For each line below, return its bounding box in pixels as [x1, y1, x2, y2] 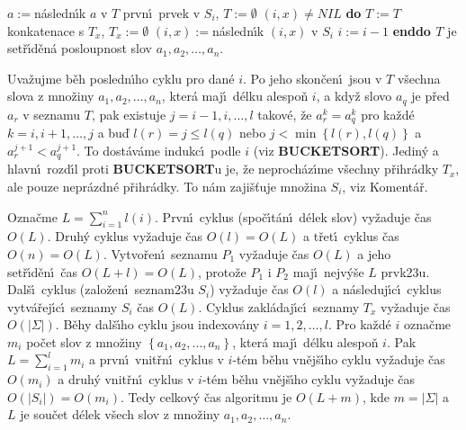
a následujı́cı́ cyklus [332, 280, 442, 299]
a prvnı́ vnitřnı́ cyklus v [89, 350, 224, 369]
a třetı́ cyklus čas [303, 227, 399, 246]
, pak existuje [91, 104, 166, 123]
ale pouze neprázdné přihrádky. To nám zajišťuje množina [7, 176, 327, 195]
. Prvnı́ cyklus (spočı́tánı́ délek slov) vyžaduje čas [155, 207, 432, 226]
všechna [397, 68, 441, 87]
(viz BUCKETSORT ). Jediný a [253, 140, 439, 159]
